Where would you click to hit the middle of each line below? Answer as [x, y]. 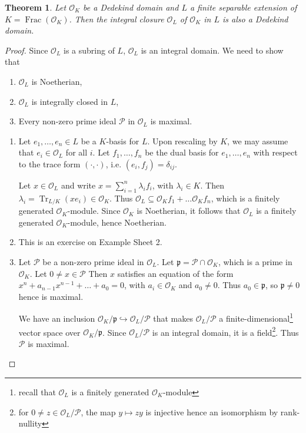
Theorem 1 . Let [36, 7]
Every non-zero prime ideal [67, 121]
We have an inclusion [57, 318]
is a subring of [89, 50]
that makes [173, 318]
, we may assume [258, 141]
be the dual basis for [182, 152]
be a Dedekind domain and [131, 7]
